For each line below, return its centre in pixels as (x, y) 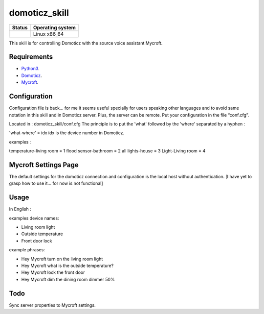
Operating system (54, 27)
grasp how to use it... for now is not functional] (56, 183)
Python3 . (30, 69)
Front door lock (37, 241)
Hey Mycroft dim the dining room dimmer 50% (68, 279)
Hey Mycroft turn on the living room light (62, 259)
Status (20, 27)
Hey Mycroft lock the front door (53, 272)
